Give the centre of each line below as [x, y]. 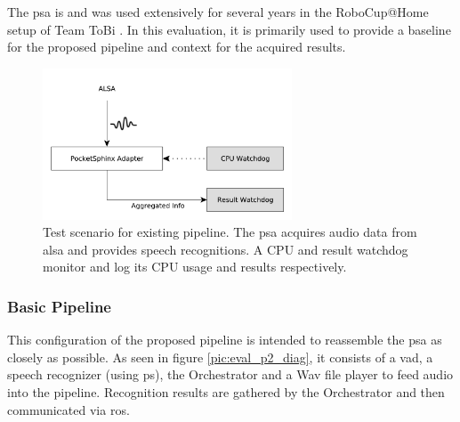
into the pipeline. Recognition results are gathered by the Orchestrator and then [226, 392]
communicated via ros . [69, 409]
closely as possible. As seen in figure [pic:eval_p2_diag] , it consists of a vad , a [220, 357]
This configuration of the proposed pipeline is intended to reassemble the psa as [225, 340]
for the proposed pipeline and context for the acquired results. [177, 47]
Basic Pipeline [59, 306]
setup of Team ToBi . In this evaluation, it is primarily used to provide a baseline [229, 29]
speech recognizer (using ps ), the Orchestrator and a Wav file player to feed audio [230, 374]
